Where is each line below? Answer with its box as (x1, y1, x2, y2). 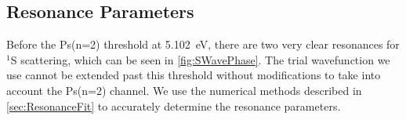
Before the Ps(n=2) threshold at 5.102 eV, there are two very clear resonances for (6, 36, 400, 53)
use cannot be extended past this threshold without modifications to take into (6, 67, 381, 83)
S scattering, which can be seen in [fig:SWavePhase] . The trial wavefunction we (10, 51, 390, 67)
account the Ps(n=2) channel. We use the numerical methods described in (6, 82, 362, 98)
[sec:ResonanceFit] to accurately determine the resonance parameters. (6, 97, 341, 114)
